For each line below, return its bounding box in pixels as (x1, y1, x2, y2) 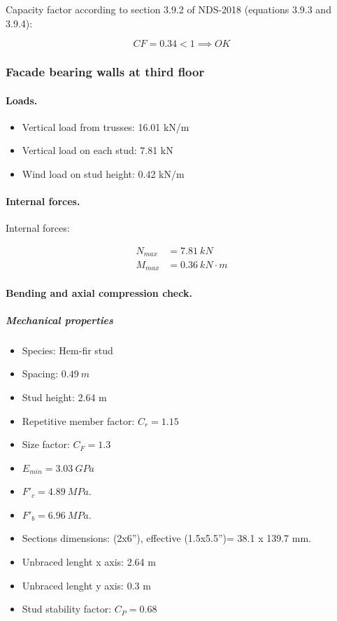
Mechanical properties (6, 312, 113, 327)
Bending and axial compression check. (6, 285, 192, 300)
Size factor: (22, 437, 70, 452)
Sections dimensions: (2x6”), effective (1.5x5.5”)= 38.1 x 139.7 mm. (22, 531, 311, 545)
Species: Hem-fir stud (22, 342, 113, 357)
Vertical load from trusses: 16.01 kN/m (22, 119, 189, 134)
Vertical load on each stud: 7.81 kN (22, 143, 173, 158)
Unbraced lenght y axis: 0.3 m (22, 578, 151, 592)
